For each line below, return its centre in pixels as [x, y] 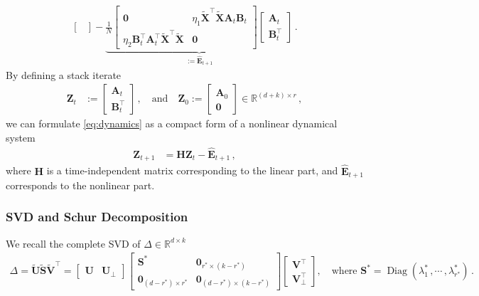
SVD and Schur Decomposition [97, 217]
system [21, 137]
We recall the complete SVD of [73, 243]
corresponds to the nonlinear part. [80, 185]
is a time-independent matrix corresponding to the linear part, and [192, 170]
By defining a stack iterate [64, 74]
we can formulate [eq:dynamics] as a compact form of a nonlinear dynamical [172, 123]
